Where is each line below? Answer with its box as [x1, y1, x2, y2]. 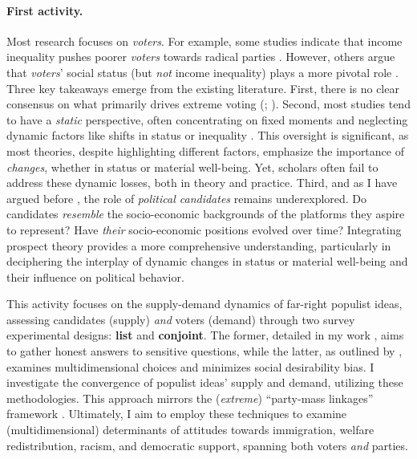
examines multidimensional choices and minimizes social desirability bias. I [6, 358, 374, 375]
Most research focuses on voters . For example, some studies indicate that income [6, 32, 403, 49]
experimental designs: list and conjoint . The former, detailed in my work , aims [6, 327, 404, 343]
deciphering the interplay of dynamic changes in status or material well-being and [6, 253, 408, 270]
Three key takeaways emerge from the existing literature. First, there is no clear [6, 79, 399, 96]
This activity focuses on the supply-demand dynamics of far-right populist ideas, [6, 295, 403, 312]
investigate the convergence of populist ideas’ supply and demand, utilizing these [6, 374, 403, 391]
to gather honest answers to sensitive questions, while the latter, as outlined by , [6, 343, 403, 359]
